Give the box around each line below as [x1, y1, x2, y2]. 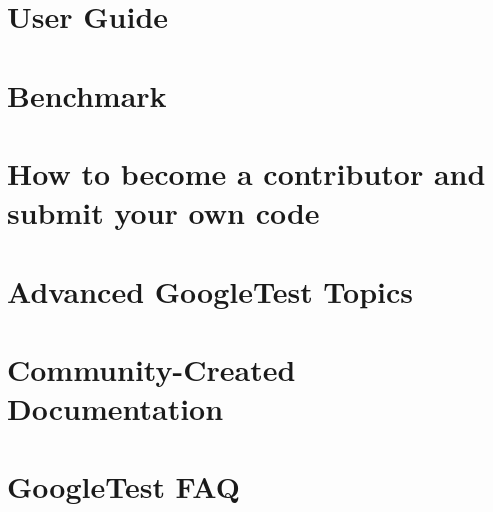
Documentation [7, 388, 224, 429]
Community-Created [7, 348, 296, 389]
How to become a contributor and [7, 152, 486, 193]
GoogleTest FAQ [7, 466, 240, 507]
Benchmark [7, 74, 167, 115]
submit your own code [7, 192, 320, 233]
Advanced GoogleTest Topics [7, 270, 414, 311]
